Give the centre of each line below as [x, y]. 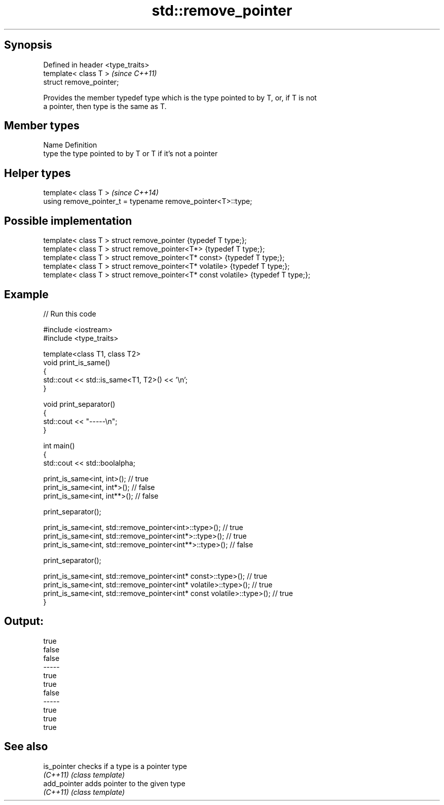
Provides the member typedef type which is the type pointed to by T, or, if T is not [180, 97]
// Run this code [70, 313]
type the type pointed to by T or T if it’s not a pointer [131, 154]
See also [26, 747]
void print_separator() [79, 404]
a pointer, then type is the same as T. [105, 106]
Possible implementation [68, 221]
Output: [24, 621]
